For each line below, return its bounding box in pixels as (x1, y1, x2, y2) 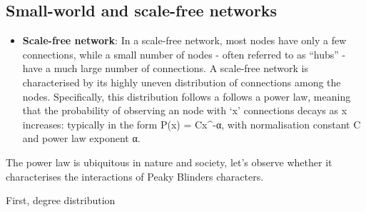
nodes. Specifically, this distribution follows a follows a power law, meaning (22, 89, 351, 104)
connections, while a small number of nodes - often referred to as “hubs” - (22, 46, 346, 61)
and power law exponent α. (22, 131, 141, 146)
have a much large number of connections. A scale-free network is (22, 61, 308, 76)
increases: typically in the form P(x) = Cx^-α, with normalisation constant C (22, 116, 361, 131)
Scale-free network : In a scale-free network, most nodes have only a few (22, 33, 347, 48)
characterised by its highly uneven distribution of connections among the (22, 74, 341, 89)
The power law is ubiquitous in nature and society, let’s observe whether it (6, 154, 332, 169)
